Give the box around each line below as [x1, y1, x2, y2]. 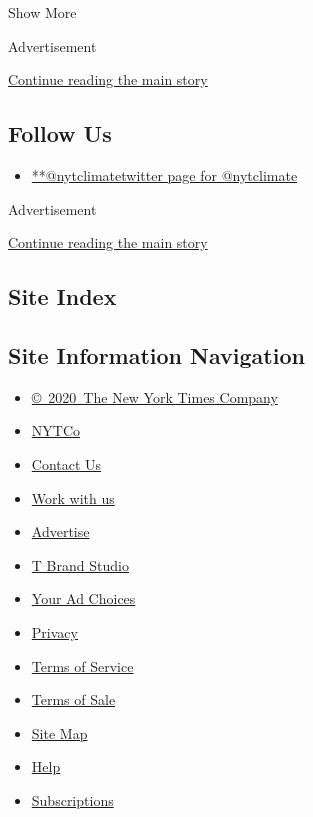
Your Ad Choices [31, 588, 136, 609]
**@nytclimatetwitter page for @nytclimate [31, 164, 298, 185]
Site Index [8, 281, 117, 312]
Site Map [31, 722, 88, 743]
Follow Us [8, 118, 112, 149]
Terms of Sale [31, 689, 116, 710]
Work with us [31, 487, 115, 508]
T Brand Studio [31, 554, 129, 575]
